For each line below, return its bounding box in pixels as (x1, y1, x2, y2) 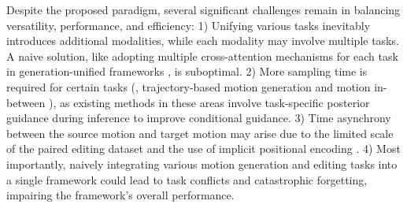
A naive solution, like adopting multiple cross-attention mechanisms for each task (6, 47, 398, 64)
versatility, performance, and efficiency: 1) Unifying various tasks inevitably (6, 17, 371, 33)
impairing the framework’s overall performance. (6, 187, 235, 203)
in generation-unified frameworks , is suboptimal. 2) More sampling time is (6, 63, 368, 80)
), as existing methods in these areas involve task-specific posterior (49, 94, 370, 110)
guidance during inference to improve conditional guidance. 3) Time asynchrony (6, 110, 391, 126)
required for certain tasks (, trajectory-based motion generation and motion (6, 78, 371, 95)
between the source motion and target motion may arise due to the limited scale (6, 124, 394, 141)
